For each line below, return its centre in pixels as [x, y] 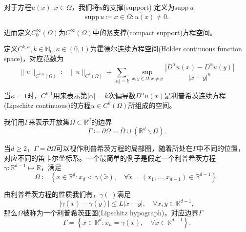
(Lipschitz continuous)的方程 [48, 105]
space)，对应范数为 [34, 58]
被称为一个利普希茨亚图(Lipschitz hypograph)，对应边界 [111, 213]
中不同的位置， [221, 148]
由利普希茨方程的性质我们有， [52, 194]
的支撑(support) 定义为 [139, 7]
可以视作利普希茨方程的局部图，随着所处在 [124, 148]
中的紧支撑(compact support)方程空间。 [154, 32]
